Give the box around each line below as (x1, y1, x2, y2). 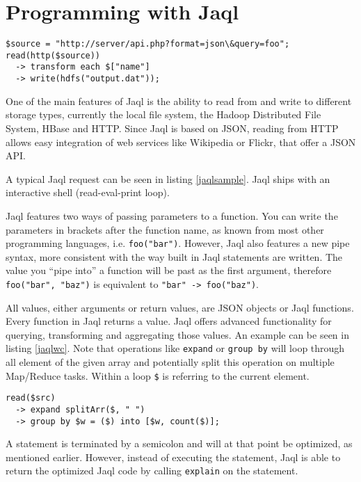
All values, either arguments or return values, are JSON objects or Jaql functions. (6, 300, 354, 314)
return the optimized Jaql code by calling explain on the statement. (6, 463, 298, 478)
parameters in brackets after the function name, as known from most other (6, 222, 324, 236)
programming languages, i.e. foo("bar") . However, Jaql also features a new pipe (6, 236, 350, 250)
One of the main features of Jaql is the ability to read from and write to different (6, 93, 352, 108)
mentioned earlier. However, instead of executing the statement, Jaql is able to (6, 449, 341, 464)
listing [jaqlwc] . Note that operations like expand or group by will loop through (6, 341, 345, 355)
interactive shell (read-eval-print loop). (6, 185, 170, 200)
